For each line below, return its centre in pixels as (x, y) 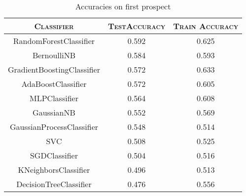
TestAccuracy (137, 26)
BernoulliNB (54, 55)
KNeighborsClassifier (54, 170)
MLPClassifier (54, 98)
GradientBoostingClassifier (54, 69)
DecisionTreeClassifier (54, 184)
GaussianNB (54, 112)
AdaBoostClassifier (54, 84)
